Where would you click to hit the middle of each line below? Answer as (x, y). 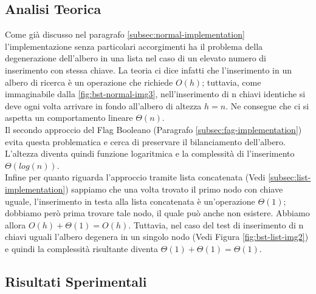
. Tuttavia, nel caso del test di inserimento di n (216, 224)
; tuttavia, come (232, 82)
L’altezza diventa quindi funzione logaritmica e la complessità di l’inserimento (150, 153)
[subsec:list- (290, 177)
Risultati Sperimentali (76, 281)
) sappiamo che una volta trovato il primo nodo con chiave (174, 189)
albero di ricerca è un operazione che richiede (89, 82)
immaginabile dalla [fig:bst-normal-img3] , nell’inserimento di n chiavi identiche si (155, 94)
